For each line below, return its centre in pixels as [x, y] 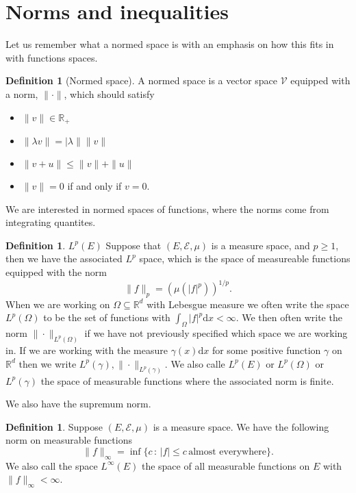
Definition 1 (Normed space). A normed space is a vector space [142, 80]
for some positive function [266, 350]
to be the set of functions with [107, 317]
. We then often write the [289, 317]
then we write [48, 363]
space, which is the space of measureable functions [245, 258]
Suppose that [133, 245]
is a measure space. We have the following [241, 426]
